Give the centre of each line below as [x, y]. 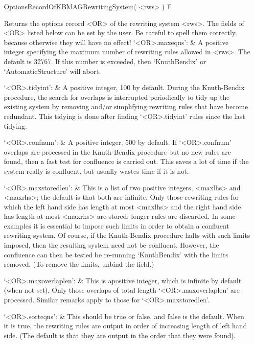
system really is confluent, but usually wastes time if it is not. [96, 171]
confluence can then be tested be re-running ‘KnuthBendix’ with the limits [116, 254]
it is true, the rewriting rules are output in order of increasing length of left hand [126, 326]
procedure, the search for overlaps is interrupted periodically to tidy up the [117, 97]
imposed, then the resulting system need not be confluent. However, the [112, 245]
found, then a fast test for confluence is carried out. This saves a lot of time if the [126, 161]
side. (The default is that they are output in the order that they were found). [120, 335]
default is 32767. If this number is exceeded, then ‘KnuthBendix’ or [105, 61]
